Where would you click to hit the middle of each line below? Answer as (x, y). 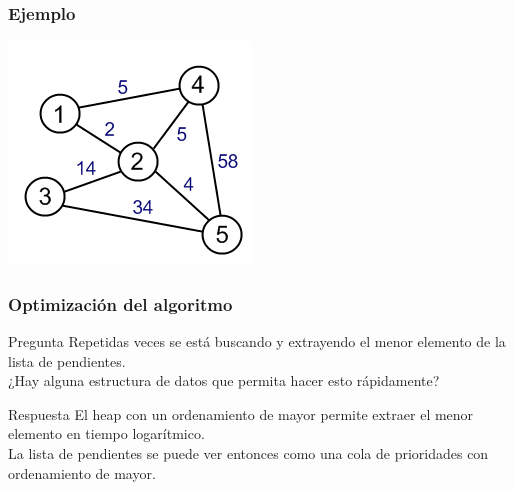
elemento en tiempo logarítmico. (106, 433)
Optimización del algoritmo (120, 303)
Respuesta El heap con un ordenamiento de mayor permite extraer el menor (241, 413)
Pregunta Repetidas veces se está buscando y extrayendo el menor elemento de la (257, 341)
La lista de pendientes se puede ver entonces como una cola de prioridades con (248, 453)
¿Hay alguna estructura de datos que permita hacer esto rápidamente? (224, 380)
